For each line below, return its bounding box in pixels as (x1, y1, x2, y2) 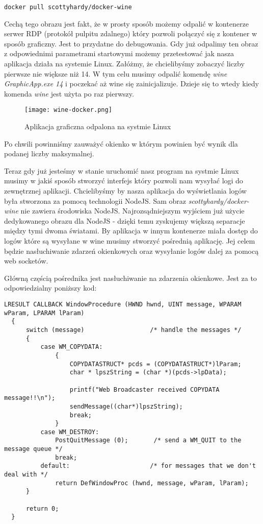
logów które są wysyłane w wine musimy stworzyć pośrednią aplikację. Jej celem (4, 235, 255, 246)
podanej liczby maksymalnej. (4, 148, 94, 159)
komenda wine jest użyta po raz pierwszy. (4, 88, 134, 99)
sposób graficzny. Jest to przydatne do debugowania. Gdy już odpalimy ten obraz (4, 38, 258, 49)
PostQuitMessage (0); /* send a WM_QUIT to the (55, 437, 242, 444)
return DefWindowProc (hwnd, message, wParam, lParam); (55, 479, 249, 487)
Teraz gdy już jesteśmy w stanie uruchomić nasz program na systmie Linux (4, 165, 239, 176)
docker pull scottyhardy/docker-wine (4, 4, 132, 11)
